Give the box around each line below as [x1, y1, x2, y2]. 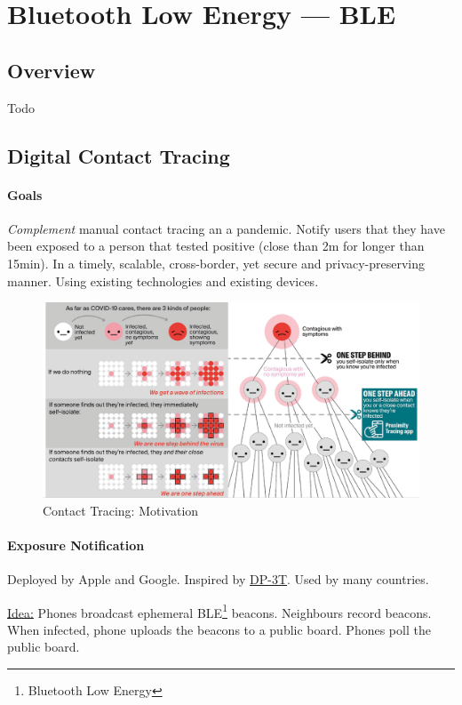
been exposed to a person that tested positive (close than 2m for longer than [7, 236, 425, 255]
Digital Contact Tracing [7, 141, 230, 169]
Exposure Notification [7, 535, 145, 554]
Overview [7, 56, 96, 84]
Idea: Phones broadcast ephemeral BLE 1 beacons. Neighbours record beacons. [7, 600, 432, 621]
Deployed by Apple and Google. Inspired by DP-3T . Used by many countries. [7, 569, 429, 588]
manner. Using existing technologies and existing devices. [7, 271, 319, 290]
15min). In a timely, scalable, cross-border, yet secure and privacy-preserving [7, 253, 426, 272]
